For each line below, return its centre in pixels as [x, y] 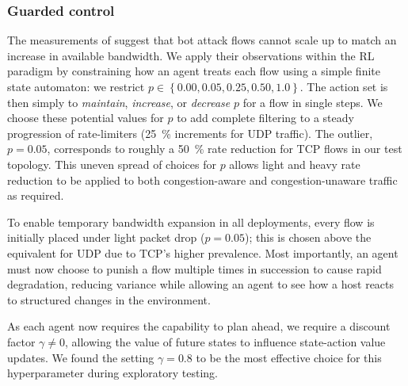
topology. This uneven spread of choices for [112, 164]
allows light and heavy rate [295, 164]
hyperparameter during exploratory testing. [112, 373]
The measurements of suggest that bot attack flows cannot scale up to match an [202, 40]
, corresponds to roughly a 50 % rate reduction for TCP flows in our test [225, 149]
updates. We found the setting [81, 357]
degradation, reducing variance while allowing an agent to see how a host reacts [201, 284]
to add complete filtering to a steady [265, 118]
